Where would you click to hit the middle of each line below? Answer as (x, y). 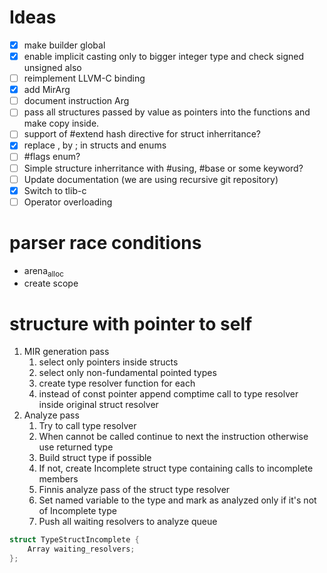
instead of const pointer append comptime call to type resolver (168, 394)
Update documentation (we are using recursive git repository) (151, 179)
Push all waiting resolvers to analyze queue (128, 522)
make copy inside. (61, 123)
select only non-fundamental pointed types (127, 373)
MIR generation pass (66, 352)
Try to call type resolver (87, 426)
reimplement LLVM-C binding (84, 78)
